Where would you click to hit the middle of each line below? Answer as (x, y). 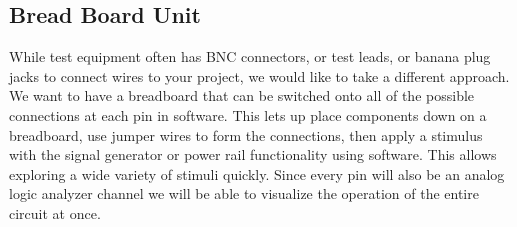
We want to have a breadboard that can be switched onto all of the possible (242, 95)
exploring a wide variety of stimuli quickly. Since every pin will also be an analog (257, 173)
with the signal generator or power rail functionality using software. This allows (253, 154)
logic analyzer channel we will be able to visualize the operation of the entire (244, 193)
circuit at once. (55, 212)
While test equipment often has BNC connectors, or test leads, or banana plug (250, 56)
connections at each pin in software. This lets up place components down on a (248, 114)
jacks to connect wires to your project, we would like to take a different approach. (259, 75)
